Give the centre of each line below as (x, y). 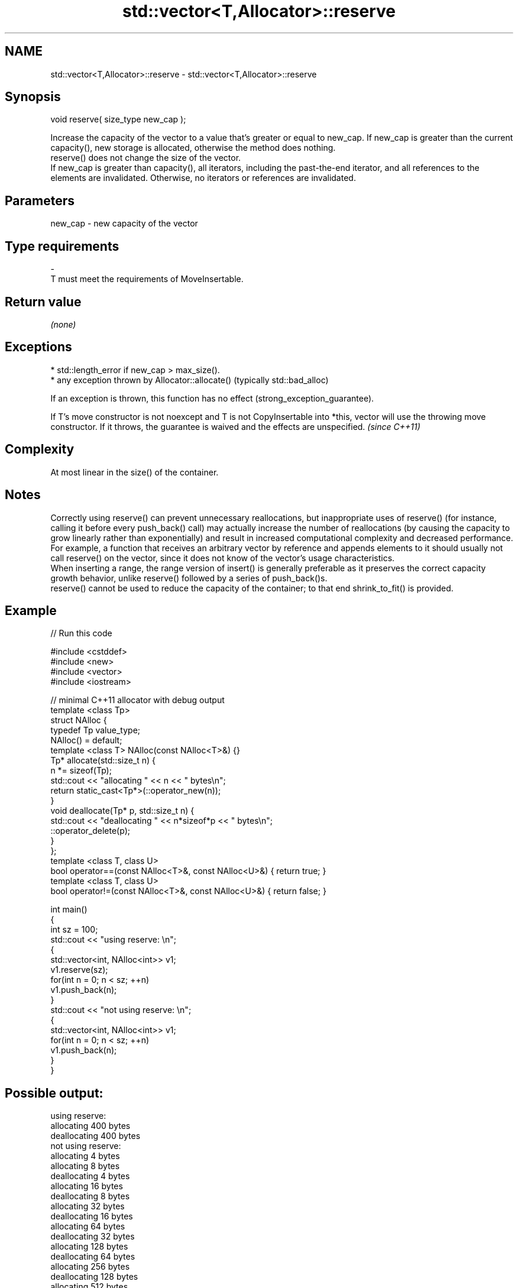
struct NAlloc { (79, 720)
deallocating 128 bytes (94, 1277)
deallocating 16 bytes (92, 1216)
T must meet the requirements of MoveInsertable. (147, 279)
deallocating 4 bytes (90, 1176)
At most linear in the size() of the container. (135, 472)
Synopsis (33, 97)
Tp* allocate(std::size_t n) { (103, 760)
